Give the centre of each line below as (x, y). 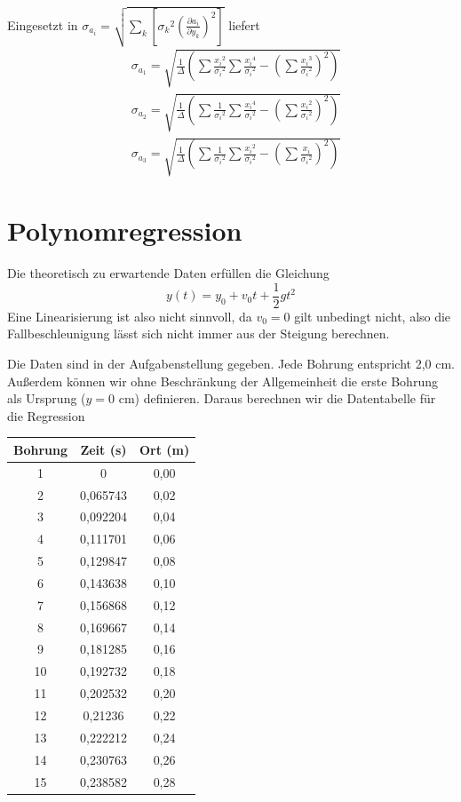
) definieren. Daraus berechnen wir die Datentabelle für (285, 398)
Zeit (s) (103, 449)
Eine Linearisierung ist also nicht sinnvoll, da (130, 316)
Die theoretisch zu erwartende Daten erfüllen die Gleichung (168, 273)
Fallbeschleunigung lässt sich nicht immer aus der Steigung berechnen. (199, 334)
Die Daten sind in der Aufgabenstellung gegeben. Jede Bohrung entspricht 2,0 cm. (231, 363)
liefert (244, 24)
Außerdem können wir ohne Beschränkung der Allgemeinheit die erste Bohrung (223, 381)
